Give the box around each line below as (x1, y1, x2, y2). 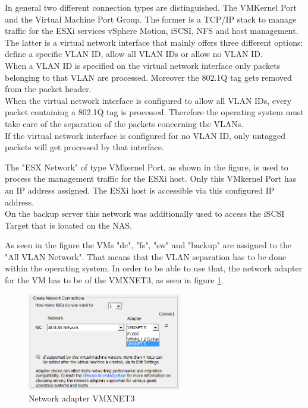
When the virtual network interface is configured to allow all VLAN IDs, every (5, 94, 292, 106)
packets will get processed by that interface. (5, 141, 164, 153)
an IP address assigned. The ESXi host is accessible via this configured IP (5, 184, 275, 196)
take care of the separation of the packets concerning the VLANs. (5, 117, 244, 129)
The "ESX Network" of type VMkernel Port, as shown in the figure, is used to (5, 160, 288, 173)
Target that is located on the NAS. (5, 219, 133, 231)
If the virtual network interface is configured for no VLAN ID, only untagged (5, 129, 286, 141)
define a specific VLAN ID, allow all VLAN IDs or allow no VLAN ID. (5, 48, 263, 60)
